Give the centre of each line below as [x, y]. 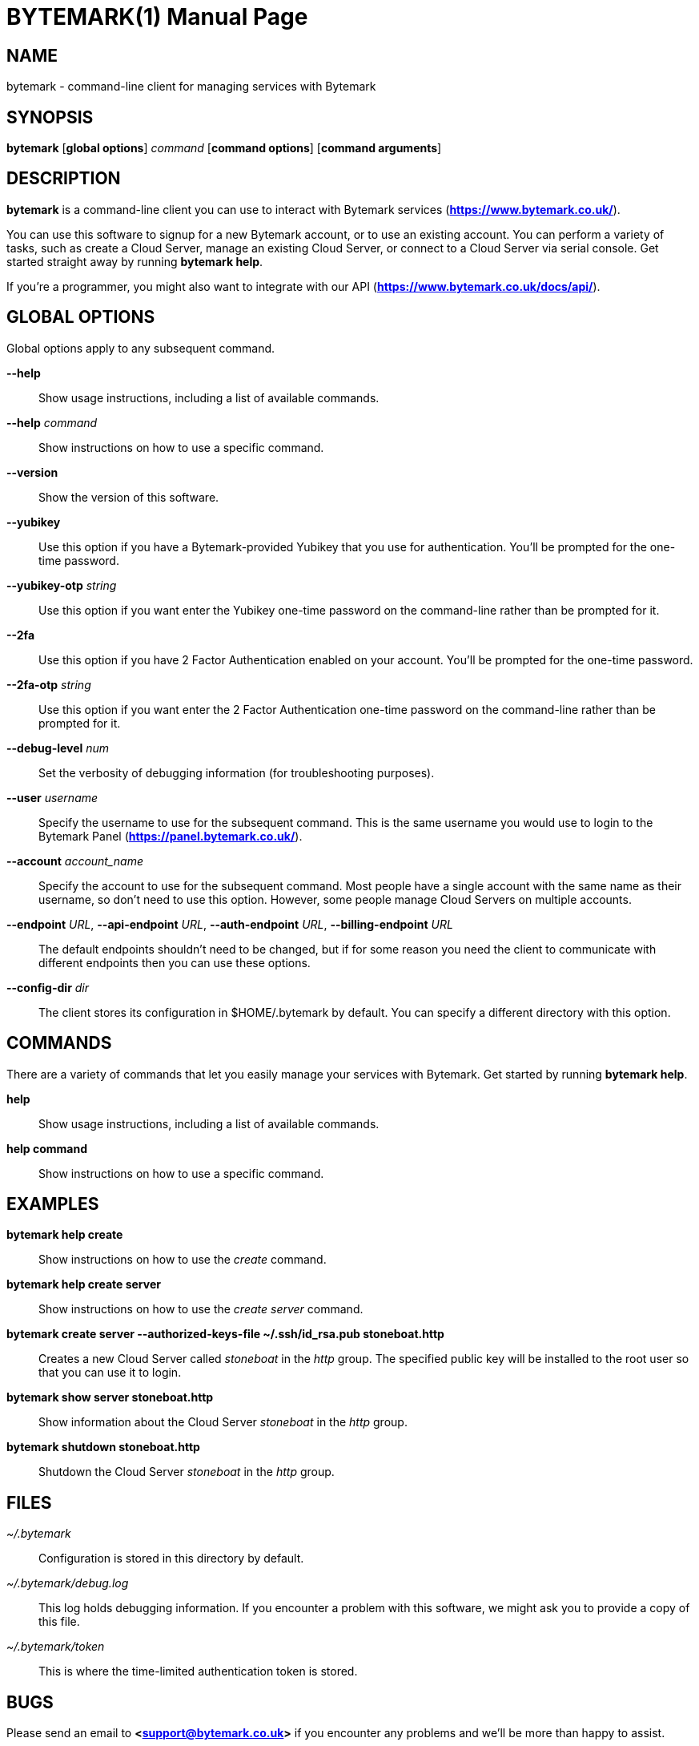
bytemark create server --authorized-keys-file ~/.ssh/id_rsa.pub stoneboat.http [225, 1334]
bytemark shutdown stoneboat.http [103, 1447]
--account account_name [75, 861]
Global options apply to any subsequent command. [141, 348]
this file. [59, 1622]
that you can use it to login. [110, 1373]
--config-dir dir [48, 987]
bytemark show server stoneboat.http [110, 1397]
